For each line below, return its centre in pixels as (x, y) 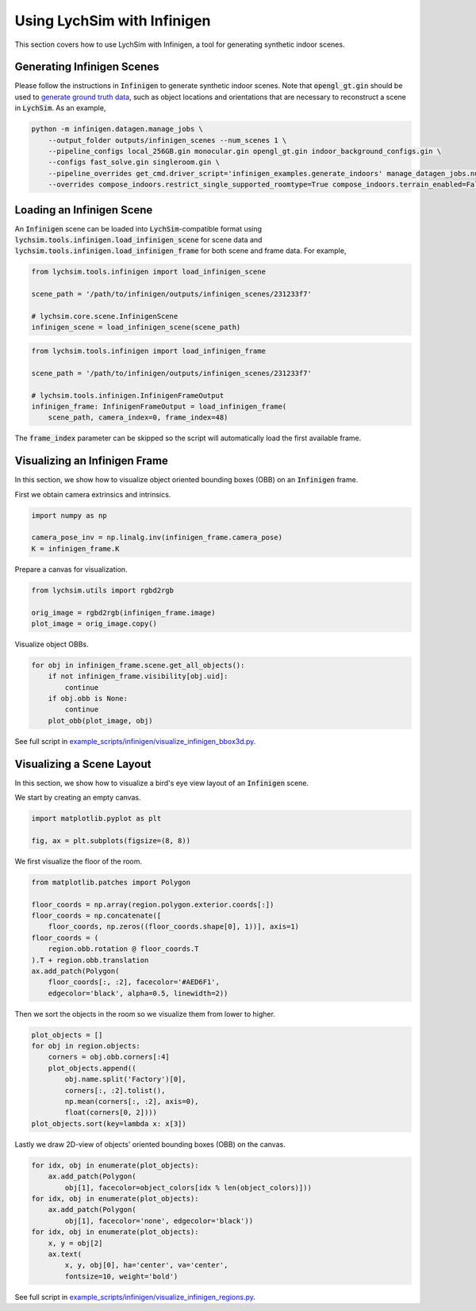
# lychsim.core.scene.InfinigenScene (105, 316)
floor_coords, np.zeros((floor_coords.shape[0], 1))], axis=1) (174, 927)
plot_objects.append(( (92, 1068)
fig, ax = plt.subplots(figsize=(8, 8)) (111, 840)
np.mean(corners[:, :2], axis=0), (132, 1102)
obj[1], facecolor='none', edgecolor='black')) (159, 1221)
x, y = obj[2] (75, 1243)
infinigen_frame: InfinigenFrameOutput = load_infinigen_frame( (159, 406)
